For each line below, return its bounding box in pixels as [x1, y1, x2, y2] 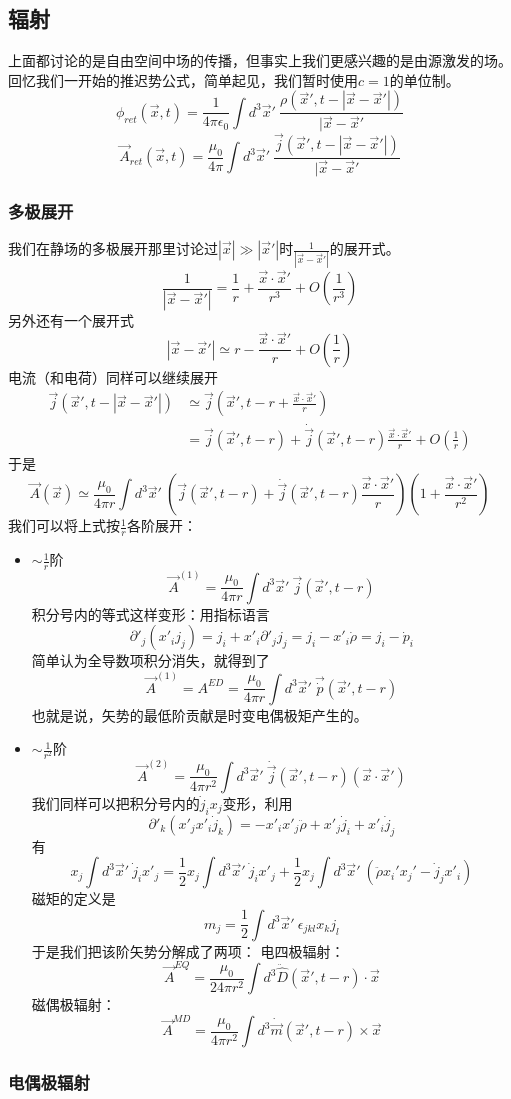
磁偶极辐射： [31, 994, 116, 1015]
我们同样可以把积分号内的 [31, 792, 200, 813]
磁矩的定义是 [31, 888, 116, 909]
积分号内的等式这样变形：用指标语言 [31, 603, 270, 624]
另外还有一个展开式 [8, 310, 134, 331]
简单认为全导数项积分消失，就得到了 [31, 650, 270, 671]
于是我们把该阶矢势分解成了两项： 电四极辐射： [31, 940, 345, 961]
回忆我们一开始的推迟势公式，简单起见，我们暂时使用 [8, 69, 358, 90]
